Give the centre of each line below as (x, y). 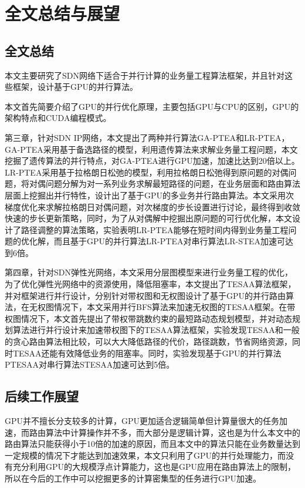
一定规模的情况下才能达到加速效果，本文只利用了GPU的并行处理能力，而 (145, 455)
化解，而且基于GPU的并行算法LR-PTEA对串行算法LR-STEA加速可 (157, 241)
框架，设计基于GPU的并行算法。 (75, 87)
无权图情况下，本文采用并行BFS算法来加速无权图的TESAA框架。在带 (162, 307)
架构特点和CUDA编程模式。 (58, 118)
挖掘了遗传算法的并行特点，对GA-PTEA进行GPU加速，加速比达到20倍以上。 (152, 161)
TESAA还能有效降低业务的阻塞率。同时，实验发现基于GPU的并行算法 (147, 353)
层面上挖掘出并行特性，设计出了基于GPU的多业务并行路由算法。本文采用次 (150, 195)
